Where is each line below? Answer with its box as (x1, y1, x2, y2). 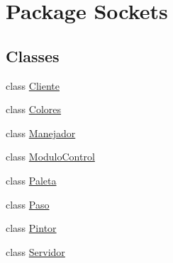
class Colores (6, 102, 62, 117)
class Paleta (6, 173, 57, 187)
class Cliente (6, 78, 60, 93)
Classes (6, 45, 60, 66)
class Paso (6, 197, 50, 211)
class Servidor (6, 244, 65, 259)
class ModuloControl (6, 149, 95, 164)
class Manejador (6, 125, 76, 140)
